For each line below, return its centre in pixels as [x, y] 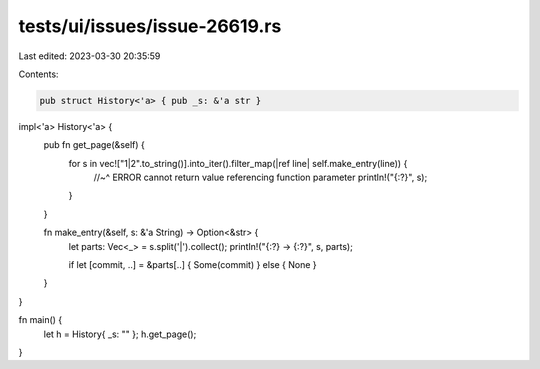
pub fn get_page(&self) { [94, 145]
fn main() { [40, 320]
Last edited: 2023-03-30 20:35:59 [89, 56]
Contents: [38, 74]
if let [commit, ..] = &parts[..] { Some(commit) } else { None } [192, 265]
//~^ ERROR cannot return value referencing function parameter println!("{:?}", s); [260, 177]
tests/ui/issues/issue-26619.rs [150, 26]
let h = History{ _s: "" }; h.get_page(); [120, 334]
